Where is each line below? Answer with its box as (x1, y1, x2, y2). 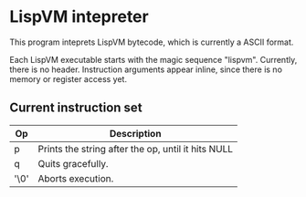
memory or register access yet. (9, 73, 128, 84)
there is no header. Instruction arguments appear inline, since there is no (9, 64, 283, 75)
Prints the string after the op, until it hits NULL (37, 142, 234, 155)
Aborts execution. (37, 171, 114, 184)
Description (109, 127, 162, 140)
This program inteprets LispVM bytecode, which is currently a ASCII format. (9, 36, 294, 47)
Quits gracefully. (37, 157, 109, 170)
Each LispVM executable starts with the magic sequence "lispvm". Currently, (9, 54, 298, 65)
